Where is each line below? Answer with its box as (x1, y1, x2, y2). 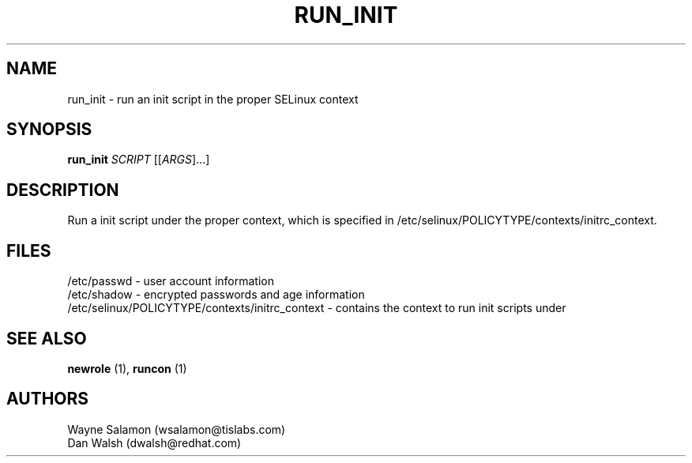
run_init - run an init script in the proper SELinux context (67, 92, 359, 106)
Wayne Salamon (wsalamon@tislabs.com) (67, 422, 286, 436)
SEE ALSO (6, 328, 87, 348)
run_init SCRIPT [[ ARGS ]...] (67, 152, 210, 167)
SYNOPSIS (6, 119, 92, 140)
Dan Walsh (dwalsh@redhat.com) (67, 435, 242, 450)
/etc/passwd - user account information (67, 274, 274, 288)
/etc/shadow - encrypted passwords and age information (67, 288, 365, 302)
